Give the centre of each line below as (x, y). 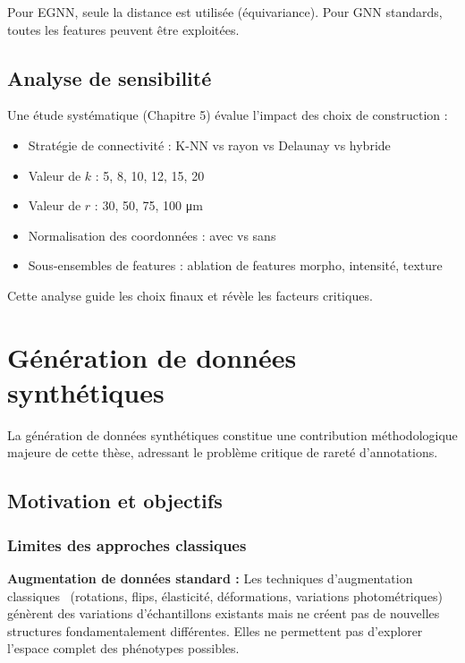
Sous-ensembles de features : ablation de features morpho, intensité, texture (235, 265)
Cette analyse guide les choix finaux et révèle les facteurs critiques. (190, 295)
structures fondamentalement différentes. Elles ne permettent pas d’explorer (215, 630)
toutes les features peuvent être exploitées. (123, 29)
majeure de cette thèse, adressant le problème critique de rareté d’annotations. (223, 452)
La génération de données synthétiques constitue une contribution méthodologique (232, 434)
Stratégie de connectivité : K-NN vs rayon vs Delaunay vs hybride (209, 144)
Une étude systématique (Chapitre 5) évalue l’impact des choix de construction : (228, 115)
